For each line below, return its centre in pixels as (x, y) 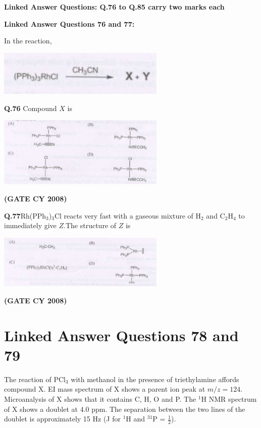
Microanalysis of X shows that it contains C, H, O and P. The (100, 399)
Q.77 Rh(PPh (25, 215)
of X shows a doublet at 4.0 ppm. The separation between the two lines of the (125, 409)
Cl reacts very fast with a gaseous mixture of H (127, 215)
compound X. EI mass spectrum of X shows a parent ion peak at (105, 389)
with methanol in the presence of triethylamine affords (155, 379)
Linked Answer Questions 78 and (121, 335)
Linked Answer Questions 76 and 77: (69, 23)
